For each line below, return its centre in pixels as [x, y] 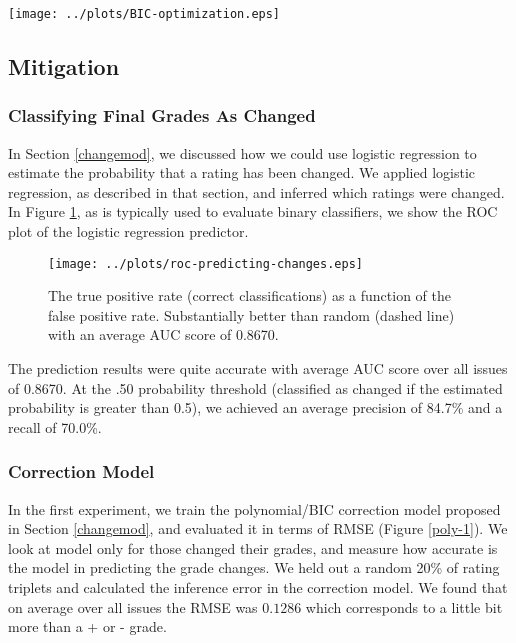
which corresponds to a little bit [404, 606]
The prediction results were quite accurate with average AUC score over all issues [258, 368]
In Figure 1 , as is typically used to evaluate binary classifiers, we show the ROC [253, 211]
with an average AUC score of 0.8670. [163, 334]
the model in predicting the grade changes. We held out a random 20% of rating [254, 567]
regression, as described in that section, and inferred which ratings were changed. [256, 191]
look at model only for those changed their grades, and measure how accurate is [253, 547]
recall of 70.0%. [55, 426]
